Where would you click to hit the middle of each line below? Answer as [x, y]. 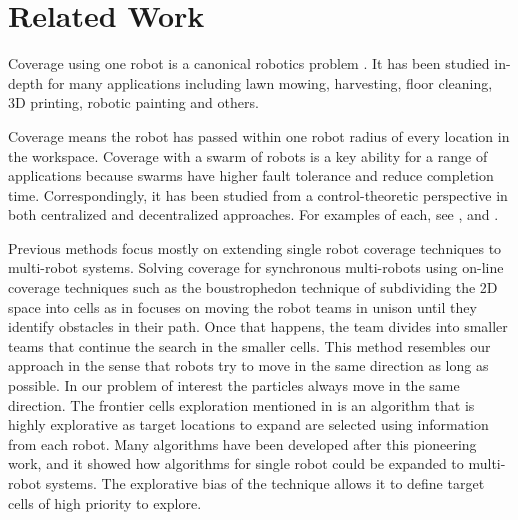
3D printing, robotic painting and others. [133, 102]
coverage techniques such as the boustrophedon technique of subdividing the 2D [253, 287]
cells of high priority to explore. [105, 502]
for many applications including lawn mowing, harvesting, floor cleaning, [270, 82]
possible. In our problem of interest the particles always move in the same [234, 385]
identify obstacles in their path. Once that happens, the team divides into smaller [258, 326]
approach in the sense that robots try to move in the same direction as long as [248, 365]
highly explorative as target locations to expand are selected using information [248, 424]
